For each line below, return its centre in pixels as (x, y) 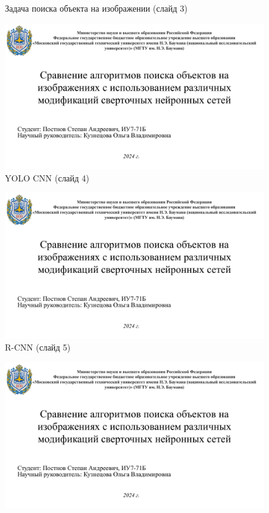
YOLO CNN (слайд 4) (47, 177)
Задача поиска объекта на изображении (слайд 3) (96, 8)
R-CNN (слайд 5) (38, 347)
